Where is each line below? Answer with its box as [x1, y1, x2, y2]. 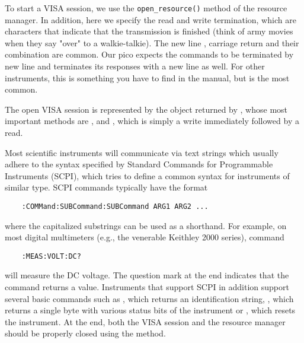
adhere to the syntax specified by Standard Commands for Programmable [5, 158, 273, 170]
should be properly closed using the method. [5, 327, 166, 339]
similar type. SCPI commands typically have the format [5, 181, 208, 193]
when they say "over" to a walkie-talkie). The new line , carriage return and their [5, 36, 299, 49]
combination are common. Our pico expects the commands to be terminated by [5, 48, 294, 61]
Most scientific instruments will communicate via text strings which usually [5, 146, 279, 158]
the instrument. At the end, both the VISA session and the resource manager [5, 315, 286, 328]
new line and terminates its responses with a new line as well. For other [5, 60, 265, 72]
